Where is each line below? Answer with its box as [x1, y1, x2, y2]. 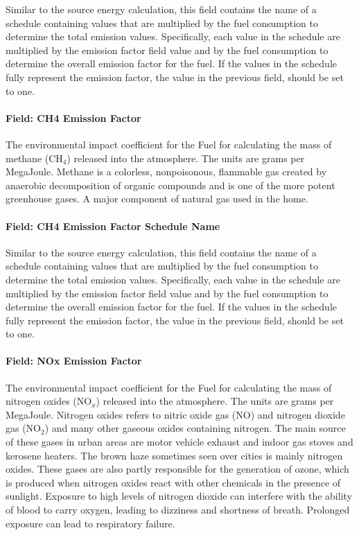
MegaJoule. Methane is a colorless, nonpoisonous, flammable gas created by [6, 164, 327, 179]
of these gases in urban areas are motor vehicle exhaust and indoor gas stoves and [6, 435, 353, 449]
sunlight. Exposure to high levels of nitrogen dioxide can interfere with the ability [6, 489, 352, 503]
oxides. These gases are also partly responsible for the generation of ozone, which [6, 462, 349, 476]
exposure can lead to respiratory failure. [6, 516, 175, 530]
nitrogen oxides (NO [6, 394, 92, 408]
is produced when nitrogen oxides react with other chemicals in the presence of [6, 475, 341, 489]
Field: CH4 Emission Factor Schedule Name [6, 218, 220, 233]
